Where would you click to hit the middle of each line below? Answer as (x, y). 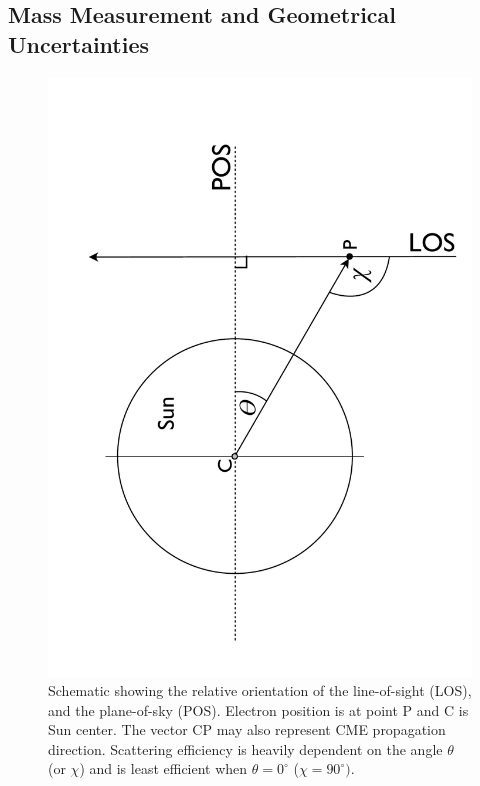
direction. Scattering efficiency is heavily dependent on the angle (245, 748)
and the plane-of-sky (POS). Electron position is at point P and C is (258, 709)
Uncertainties (79, 43)
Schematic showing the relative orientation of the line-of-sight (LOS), (260, 690)
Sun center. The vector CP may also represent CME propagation (247, 729)
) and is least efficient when (163, 768)
